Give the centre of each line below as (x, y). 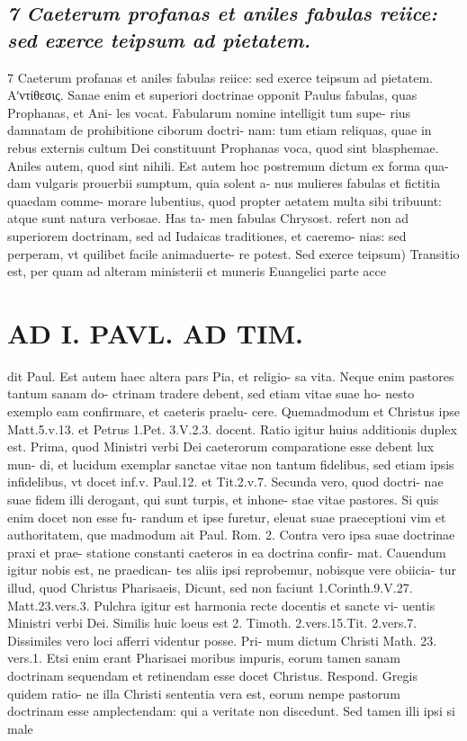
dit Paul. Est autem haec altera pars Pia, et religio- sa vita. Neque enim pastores (231, 375)
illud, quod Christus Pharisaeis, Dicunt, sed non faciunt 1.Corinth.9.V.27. (210, 587)
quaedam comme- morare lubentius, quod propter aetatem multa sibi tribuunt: (225, 200)
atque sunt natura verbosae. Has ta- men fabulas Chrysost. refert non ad (208, 218)
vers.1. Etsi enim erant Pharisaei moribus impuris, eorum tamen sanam (204, 658)
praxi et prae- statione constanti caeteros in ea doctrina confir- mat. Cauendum (227, 552)
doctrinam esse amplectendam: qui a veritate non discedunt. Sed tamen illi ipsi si (231, 711)
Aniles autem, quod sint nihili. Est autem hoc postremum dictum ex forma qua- (228, 165)
